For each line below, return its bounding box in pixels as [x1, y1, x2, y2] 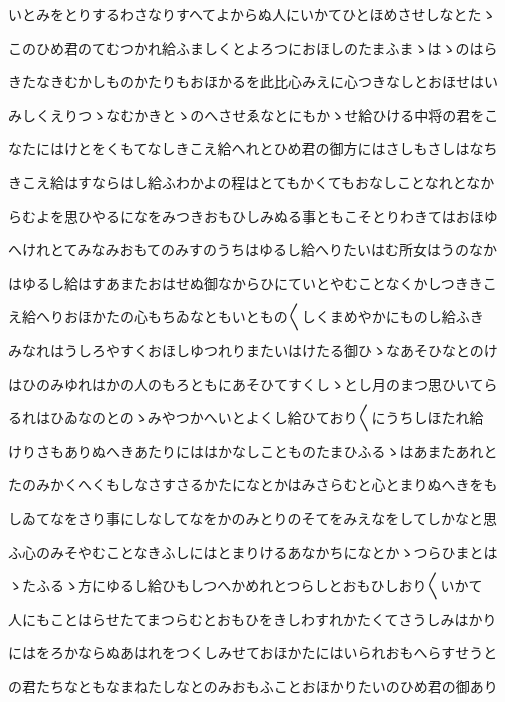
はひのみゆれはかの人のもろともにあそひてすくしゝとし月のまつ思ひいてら [8, 373, 498, 394]
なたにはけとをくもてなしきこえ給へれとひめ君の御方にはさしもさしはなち [8, 138, 498, 159]
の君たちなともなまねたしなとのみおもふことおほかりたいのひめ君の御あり [8, 675, 498, 696]
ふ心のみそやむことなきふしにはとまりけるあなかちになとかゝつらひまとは [8, 541, 498, 562]
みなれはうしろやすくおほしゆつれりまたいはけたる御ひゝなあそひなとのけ [8, 339, 498, 360]
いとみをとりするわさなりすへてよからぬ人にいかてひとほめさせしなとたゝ [8, 4, 496, 24]
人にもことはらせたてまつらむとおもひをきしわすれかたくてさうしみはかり [8, 608, 497, 629]
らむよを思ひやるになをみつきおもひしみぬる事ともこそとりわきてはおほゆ [8, 205, 498, 226]
